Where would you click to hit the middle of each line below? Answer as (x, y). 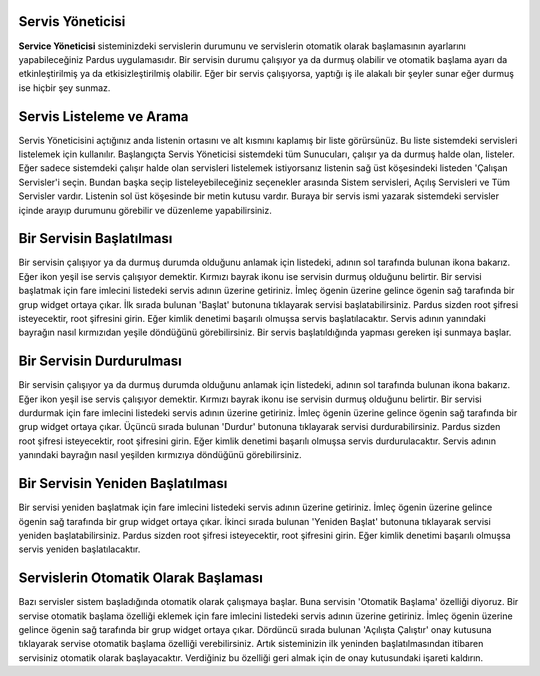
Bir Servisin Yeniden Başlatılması (123, 483)
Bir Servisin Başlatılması (95, 238)
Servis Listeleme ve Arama (103, 116)
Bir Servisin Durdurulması (100, 361)
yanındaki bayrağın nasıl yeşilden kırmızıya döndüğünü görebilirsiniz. (160, 455)
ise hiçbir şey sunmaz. (64, 87)
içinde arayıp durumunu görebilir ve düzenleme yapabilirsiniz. (145, 210)
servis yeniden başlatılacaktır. (79, 549)
